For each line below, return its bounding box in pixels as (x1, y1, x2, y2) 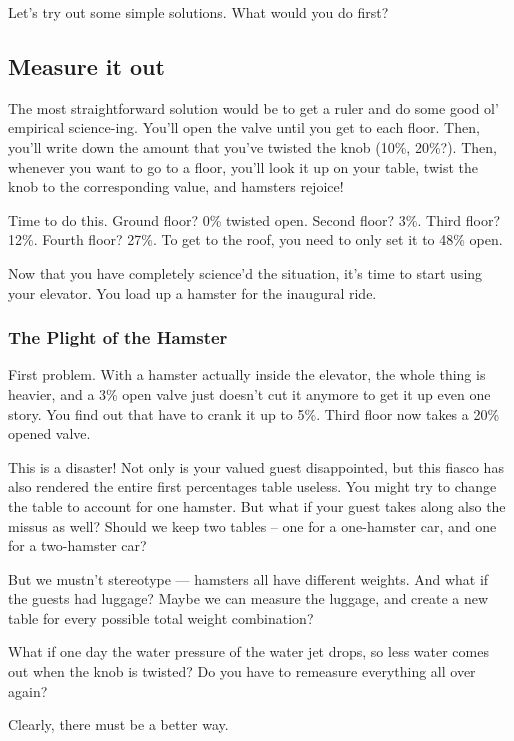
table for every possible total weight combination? (8, 607, 314, 628)
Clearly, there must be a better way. (8, 714, 229, 735)
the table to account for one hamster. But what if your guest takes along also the (8, 495, 506, 516)
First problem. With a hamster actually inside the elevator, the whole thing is (8, 364, 486, 385)
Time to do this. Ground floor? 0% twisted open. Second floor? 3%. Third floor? (8, 209, 501, 230)
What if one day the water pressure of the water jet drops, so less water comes (8, 641, 489, 662)
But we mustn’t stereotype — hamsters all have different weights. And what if (8, 568, 489, 589)
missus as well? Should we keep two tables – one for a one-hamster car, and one (8, 515, 497, 536)
